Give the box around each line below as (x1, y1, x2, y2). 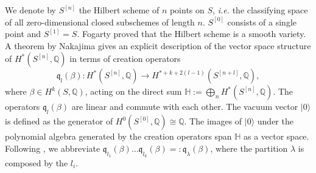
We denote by (5, 4, 56, 16)
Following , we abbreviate (5, 141, 100, 154)
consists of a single (227, 15, 297, 28)
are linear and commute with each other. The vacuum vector (71, 100, 298, 113)
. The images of (184, 115, 242, 127)
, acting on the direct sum (85, 85, 182, 98)
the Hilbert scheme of (79, 4, 160, 16)
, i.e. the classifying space (212, 4, 308, 16)
